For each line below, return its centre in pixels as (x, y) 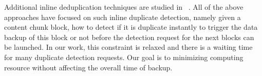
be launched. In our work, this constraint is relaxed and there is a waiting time (128, 47)
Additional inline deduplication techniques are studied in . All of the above (124, 7)
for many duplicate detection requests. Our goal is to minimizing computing (124, 57)
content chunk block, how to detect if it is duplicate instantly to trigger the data (131, 27)
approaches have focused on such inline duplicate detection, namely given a (123, 17)
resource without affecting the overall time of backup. (88, 67)
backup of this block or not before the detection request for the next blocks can (129, 37)
